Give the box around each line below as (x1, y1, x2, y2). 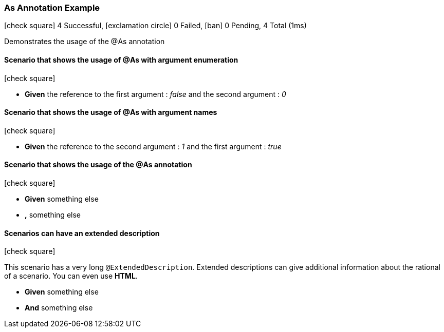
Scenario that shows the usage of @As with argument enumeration (4, 55, 238, 64)
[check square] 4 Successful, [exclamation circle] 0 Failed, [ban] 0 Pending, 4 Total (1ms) (4, 21, 307, 30)
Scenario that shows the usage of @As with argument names (4, 108, 217, 117)
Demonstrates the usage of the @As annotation (4, 37, 165, 46)
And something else (25, 303, 93, 313)
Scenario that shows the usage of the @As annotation (4, 160, 192, 169)
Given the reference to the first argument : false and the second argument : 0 (25, 89, 286, 99)
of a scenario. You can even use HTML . (4, 271, 138, 281)
